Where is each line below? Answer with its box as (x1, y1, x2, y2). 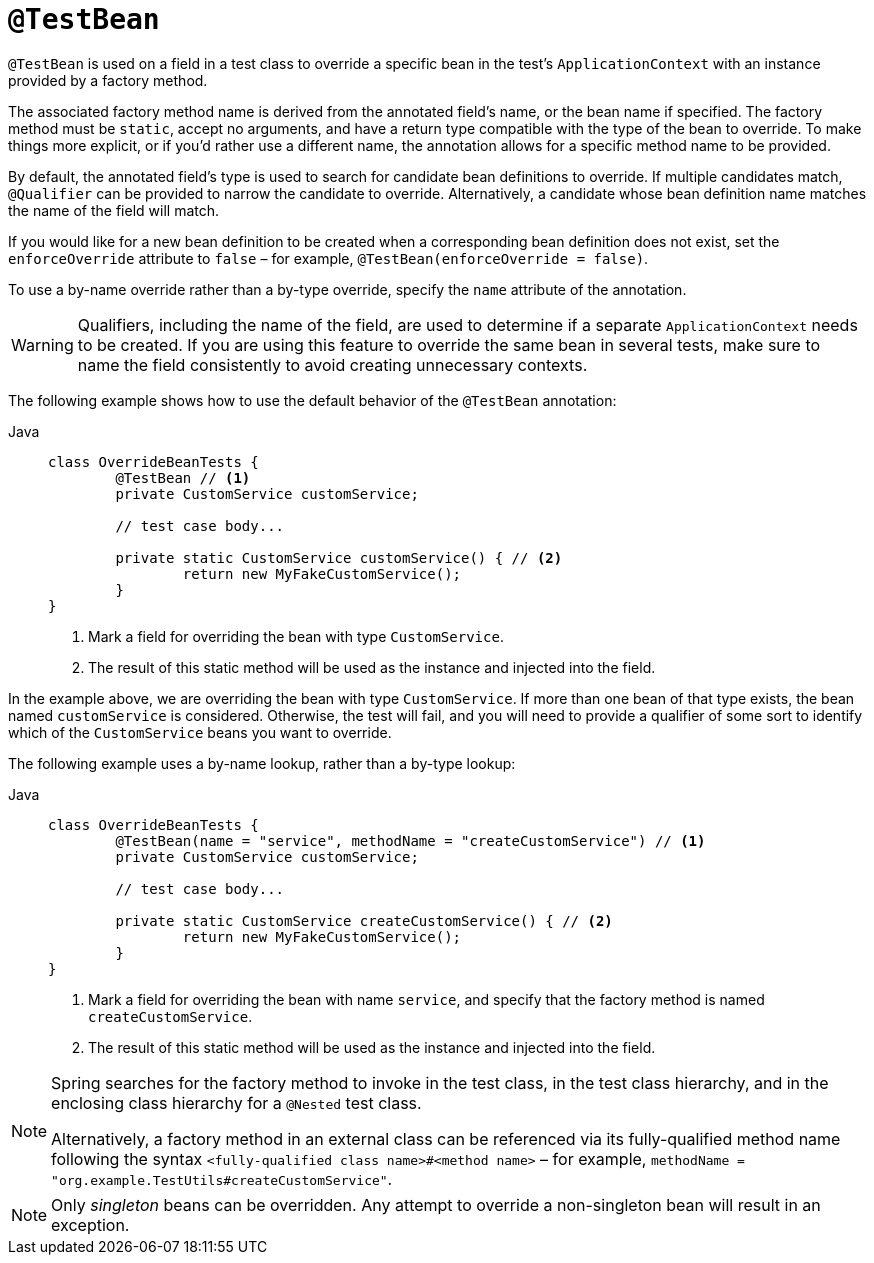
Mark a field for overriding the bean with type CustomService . (88, 627, 504, 645)
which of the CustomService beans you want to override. (8, 723, 392, 741)
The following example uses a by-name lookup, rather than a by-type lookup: (8, 754, 516, 772)
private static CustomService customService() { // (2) (115, 549, 563, 566)
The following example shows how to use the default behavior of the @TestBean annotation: (8, 391, 617, 409)
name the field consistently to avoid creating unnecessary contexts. (77, 354, 588, 375)
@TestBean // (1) (115, 469, 251, 486)
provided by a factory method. (8, 71, 208, 89)
